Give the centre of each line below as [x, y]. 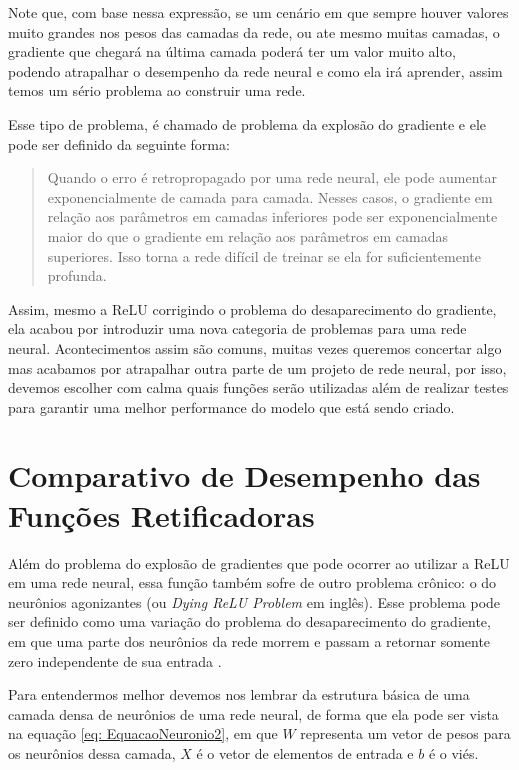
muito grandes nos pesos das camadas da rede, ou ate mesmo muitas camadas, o [254, 31]
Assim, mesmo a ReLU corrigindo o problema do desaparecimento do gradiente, [252, 308]
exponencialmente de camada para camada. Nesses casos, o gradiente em [270, 196]
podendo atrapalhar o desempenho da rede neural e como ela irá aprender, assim [255, 70]
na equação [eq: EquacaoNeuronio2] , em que [143, 733]
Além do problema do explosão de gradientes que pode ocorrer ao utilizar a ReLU [259, 562]
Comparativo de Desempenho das [244, 475]
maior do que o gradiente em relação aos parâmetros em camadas [247, 235]
